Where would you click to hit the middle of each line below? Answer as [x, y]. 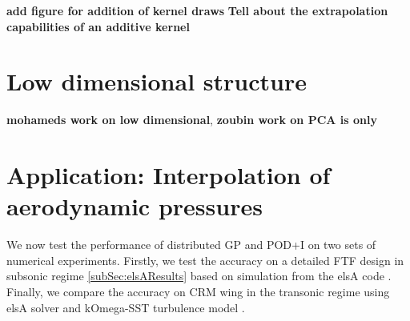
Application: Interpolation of [169, 175]
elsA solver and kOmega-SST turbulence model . [126, 307]
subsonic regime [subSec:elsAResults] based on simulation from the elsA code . [199, 276]
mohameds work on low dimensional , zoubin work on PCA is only [192, 120]
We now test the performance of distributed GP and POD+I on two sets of [191, 245]
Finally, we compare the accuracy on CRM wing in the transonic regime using [198, 291]
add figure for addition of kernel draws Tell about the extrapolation [197, 10]
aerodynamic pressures [135, 206]
